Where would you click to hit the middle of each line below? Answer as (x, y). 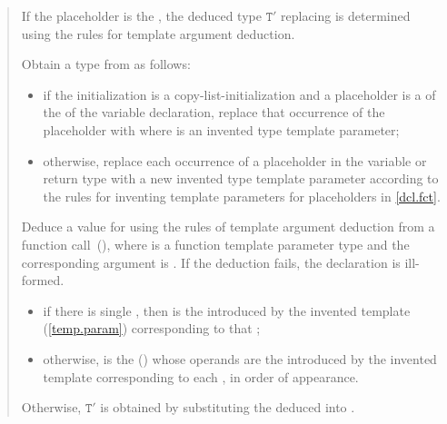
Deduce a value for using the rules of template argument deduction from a (228, 227)
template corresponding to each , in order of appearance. (201, 376)
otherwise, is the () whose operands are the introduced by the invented (240, 358)
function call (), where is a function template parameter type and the (215, 244)
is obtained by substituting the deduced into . (228, 407)
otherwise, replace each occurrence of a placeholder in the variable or (235, 160)
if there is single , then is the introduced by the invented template (227, 310)
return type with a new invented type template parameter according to (241, 178)
